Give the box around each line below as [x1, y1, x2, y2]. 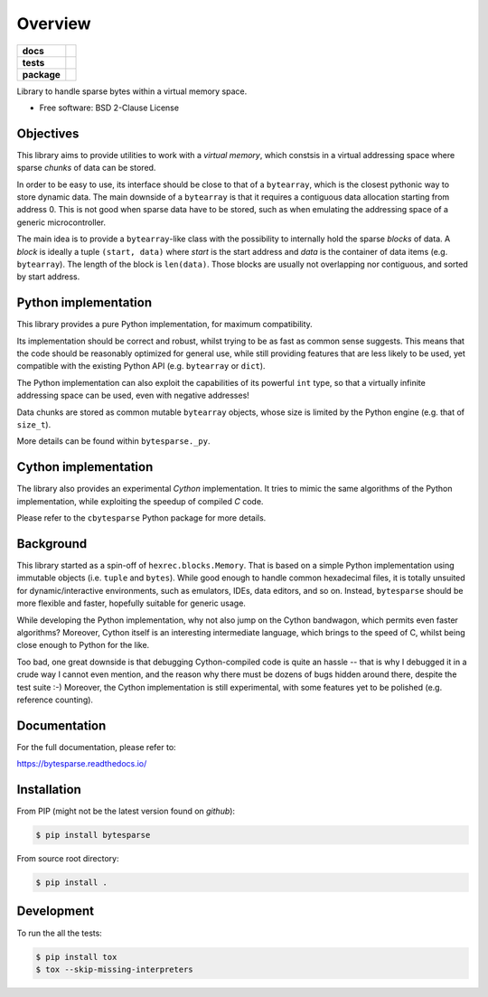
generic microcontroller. [16, 217, 107, 228]
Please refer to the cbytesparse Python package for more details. [16, 513, 267, 523]
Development [16, 904, 95, 919]
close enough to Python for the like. [16, 640, 150, 651]
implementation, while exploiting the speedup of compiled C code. [16, 495, 264, 506]
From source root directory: [16, 853, 119, 864]
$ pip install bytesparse [35, 830, 151, 841]
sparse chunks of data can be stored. [16, 163, 156, 174]
